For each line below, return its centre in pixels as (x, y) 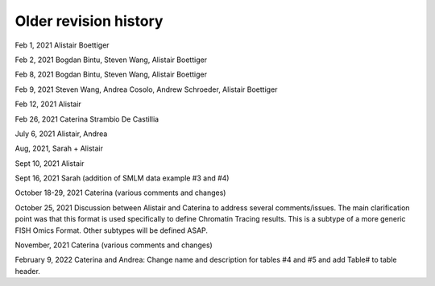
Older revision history (89, 21)
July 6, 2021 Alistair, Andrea (61, 134)
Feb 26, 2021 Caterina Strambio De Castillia (87, 119)
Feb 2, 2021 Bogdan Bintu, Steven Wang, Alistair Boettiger (111, 60)
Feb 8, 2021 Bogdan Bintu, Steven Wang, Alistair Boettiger (111, 75)
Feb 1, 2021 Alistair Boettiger (62, 45)
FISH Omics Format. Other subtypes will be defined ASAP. (112, 230)
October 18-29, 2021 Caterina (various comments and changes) (120, 193)
